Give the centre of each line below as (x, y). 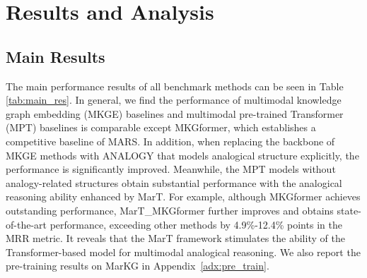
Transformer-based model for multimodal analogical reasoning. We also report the (183, 252)
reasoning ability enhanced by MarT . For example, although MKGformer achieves (183, 197)
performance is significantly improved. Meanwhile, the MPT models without (171, 169)
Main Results (56, 56)
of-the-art (26, 224)
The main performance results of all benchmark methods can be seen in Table (175, 86)
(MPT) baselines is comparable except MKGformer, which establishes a (161, 127)
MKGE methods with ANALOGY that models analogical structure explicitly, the (182, 155)
